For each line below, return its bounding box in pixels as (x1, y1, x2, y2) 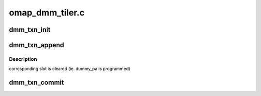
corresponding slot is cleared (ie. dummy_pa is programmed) (9, 66, 130, 72)
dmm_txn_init (9, 26, 51, 34)
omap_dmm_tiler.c (9, 7, 85, 18)
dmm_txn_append (9, 41, 64, 49)
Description (9, 55, 37, 62)
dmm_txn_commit (9, 79, 64, 87)
